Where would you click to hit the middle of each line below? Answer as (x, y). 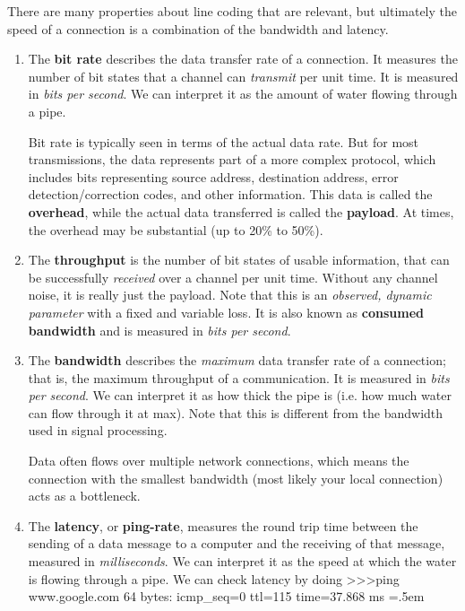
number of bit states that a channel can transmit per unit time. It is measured (243, 76)
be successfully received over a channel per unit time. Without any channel (233, 277)
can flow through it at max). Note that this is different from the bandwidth (236, 412)
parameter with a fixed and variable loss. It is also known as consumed (226, 312)
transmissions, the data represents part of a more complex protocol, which (232, 159)
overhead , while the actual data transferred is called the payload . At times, (241, 211)
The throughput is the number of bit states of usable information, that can (239, 260)
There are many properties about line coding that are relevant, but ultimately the (232, 11)
